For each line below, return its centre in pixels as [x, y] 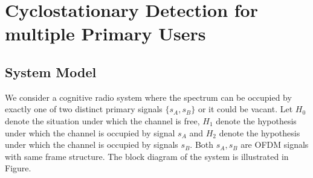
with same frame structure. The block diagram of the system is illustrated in [147, 156]
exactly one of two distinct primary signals [84, 109]
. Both [202, 145]
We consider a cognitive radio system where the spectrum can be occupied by [148, 97]
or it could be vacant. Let [245, 109]
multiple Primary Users [105, 33]
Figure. [18, 168]
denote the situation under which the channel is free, [102, 120]
